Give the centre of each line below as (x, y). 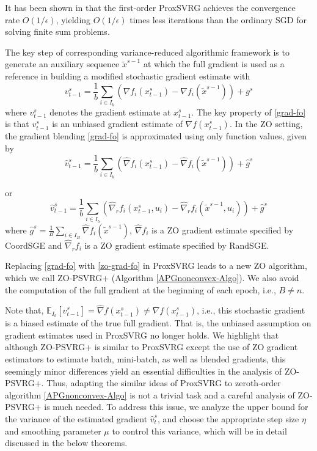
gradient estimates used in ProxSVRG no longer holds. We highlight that (142, 335)
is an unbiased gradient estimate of (117, 124)
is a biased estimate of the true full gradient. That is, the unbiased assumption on (158, 323)
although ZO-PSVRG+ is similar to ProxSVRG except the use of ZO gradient (151, 347)
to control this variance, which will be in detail (199, 431)
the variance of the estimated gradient (76, 418)
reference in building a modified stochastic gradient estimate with (128, 75)
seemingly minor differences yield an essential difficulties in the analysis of (144, 371)
